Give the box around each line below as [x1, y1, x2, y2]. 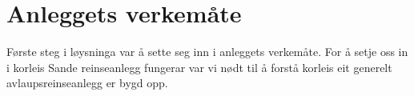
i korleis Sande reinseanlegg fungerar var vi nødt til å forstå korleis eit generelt [6, 58, 392, 75]
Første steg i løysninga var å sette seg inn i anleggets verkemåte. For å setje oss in [6, 43, 408, 60]
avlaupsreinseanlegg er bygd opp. [6, 74, 168, 91]
